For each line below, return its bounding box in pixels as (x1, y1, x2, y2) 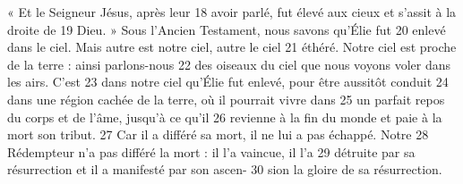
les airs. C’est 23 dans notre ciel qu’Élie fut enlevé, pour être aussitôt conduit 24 (7, 72, 449, 91)
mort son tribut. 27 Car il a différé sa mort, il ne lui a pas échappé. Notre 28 (7, 125, 429, 144)
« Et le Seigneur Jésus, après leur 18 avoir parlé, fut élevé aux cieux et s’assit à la (7, 3, 457, 21)
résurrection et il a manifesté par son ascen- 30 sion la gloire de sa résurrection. (7, 160, 442, 179)
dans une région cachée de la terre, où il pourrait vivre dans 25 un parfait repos (7, 89, 445, 108)
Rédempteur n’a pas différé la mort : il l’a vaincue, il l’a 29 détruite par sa (7, 142, 416, 161)
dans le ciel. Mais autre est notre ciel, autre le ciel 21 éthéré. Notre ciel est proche (7, 38, 457, 56)
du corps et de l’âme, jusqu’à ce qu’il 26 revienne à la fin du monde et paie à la (7, 107, 442, 126)
